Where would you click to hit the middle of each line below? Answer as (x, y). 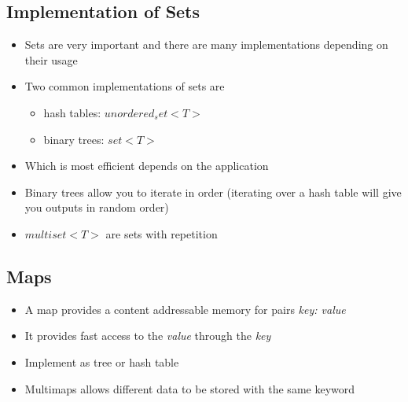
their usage (51, 59)
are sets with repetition (162, 233)
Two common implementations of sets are (125, 86)
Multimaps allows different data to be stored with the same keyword (190, 388)
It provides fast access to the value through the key (148, 336)
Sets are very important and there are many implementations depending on (206, 44)
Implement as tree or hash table (102, 361)
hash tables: (72, 112)
